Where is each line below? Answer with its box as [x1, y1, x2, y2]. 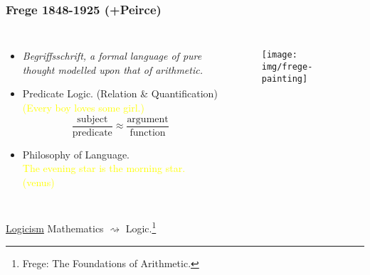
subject [77, 114, 108, 124]
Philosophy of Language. [22, 146, 130, 161]
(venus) [22, 174, 55, 189]
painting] [261, 73, 308, 84]
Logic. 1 [125, 219, 157, 236]
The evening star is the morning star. [22, 161, 186, 176]
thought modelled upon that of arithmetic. [22, 62, 203, 77]
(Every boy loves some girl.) [22, 100, 144, 114]
